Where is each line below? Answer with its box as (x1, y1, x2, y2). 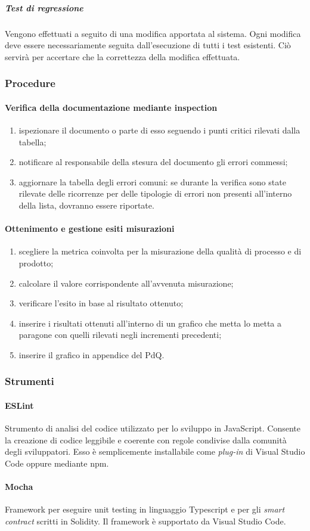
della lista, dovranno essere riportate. (18, 198, 154, 211)
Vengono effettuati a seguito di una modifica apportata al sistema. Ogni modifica (5, 27, 301, 39)
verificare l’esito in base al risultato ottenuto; (18, 297, 184, 309)
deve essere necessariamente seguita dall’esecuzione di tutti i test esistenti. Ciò (5, 39, 291, 51)
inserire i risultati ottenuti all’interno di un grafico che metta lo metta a (18, 316, 281, 329)
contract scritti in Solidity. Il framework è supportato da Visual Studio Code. (5, 514, 286, 527)
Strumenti (5, 374, 54, 389)
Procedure (5, 76, 55, 91)
